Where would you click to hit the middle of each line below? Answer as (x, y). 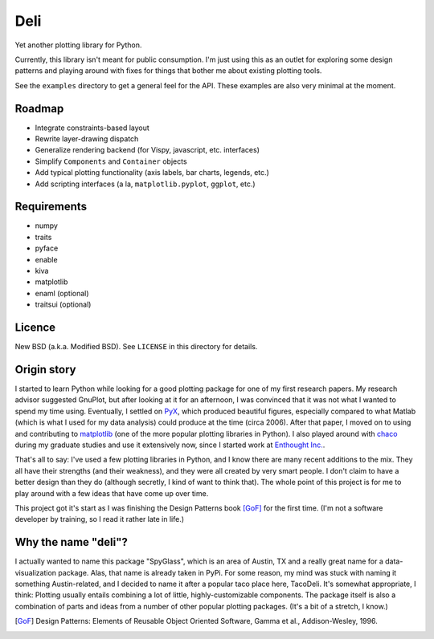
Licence (35, 328)
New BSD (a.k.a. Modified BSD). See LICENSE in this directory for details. (136, 347)
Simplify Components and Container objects (111, 161)
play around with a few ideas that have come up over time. (112, 493)
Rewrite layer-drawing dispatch (87, 139)
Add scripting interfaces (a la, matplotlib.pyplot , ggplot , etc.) (145, 184)
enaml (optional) (62, 293)
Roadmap (39, 108)
